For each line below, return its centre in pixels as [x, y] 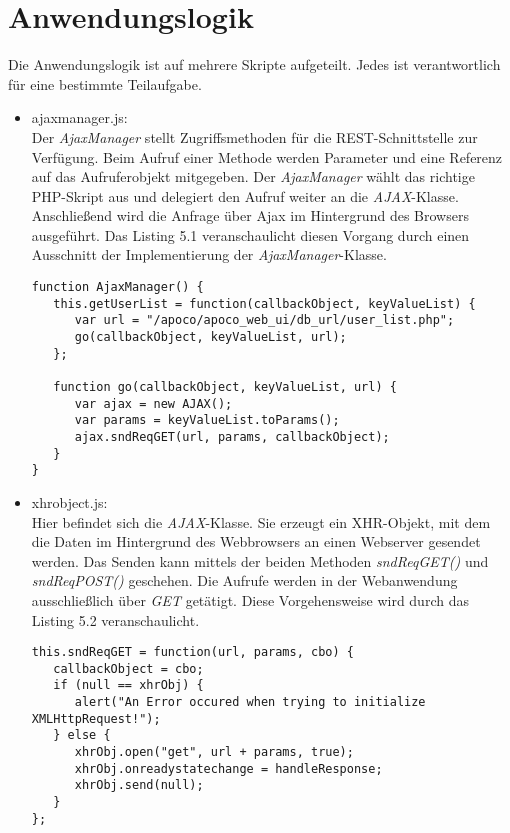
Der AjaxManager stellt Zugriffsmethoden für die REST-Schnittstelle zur [254, 136]
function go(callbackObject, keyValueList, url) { [225, 387]
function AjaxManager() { [117, 287]
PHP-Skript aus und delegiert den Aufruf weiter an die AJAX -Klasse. [245, 195]
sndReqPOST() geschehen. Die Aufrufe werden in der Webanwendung [244, 580]
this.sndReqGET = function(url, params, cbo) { [192, 652]
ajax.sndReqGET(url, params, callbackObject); [232, 436]
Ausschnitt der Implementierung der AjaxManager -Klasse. [209, 254]
